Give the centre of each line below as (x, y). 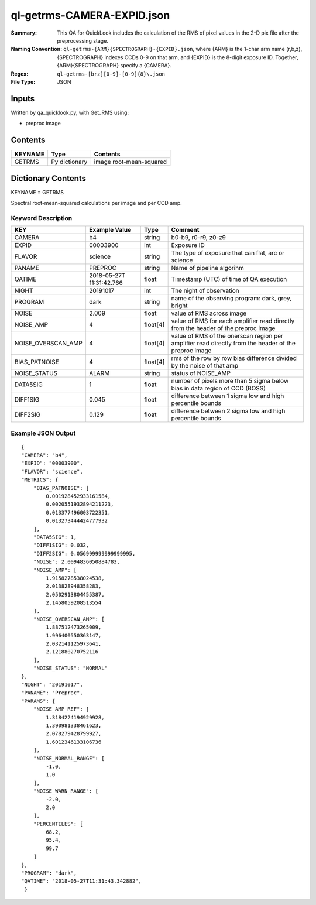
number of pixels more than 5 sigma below (230, 381)
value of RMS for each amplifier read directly (233, 321)
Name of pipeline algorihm (207, 268)
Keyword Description (42, 218)
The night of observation (205, 291)
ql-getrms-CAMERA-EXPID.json (90, 15)
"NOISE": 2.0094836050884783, (76, 562)
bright (179, 306)
